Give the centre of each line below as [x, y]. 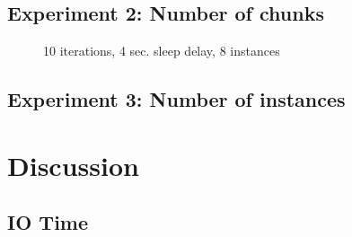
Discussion [73, 165]
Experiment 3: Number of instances [176, 99]
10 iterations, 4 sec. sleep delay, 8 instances [162, 51]
